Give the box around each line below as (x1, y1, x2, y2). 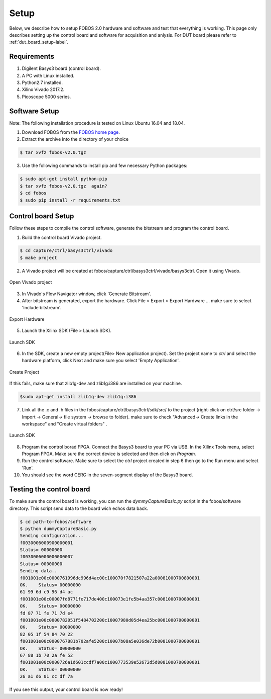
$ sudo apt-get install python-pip (20, 176, 107, 182)
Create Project (9, 369, 40, 375)
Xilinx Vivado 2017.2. (22, 86, 65, 93)
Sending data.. (20, 568, 57, 574)
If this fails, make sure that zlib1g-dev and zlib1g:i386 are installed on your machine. (9, 380, 182, 387)
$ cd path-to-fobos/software (20, 518, 92, 525)
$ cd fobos (20, 190, 47, 196)
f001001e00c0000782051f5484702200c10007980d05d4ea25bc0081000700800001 (20, 618, 200, 623)
